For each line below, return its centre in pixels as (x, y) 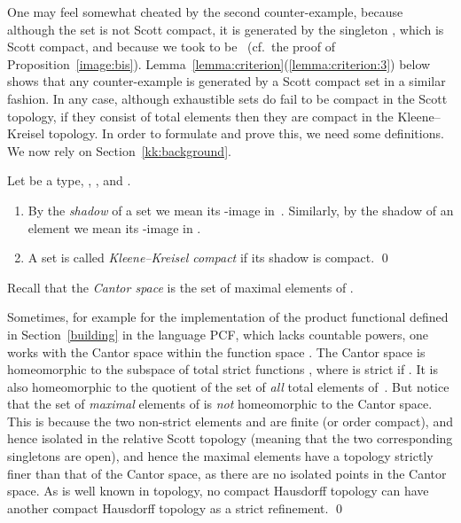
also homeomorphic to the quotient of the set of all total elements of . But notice (228, 386)
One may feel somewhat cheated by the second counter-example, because (205, 12)
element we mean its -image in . (114, 227)
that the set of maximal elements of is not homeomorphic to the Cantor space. (220, 404)
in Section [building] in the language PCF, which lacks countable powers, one (218, 334)
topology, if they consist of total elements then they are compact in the (200, 116)
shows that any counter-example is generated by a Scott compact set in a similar (227, 81)
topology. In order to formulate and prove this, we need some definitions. (246, 133)
